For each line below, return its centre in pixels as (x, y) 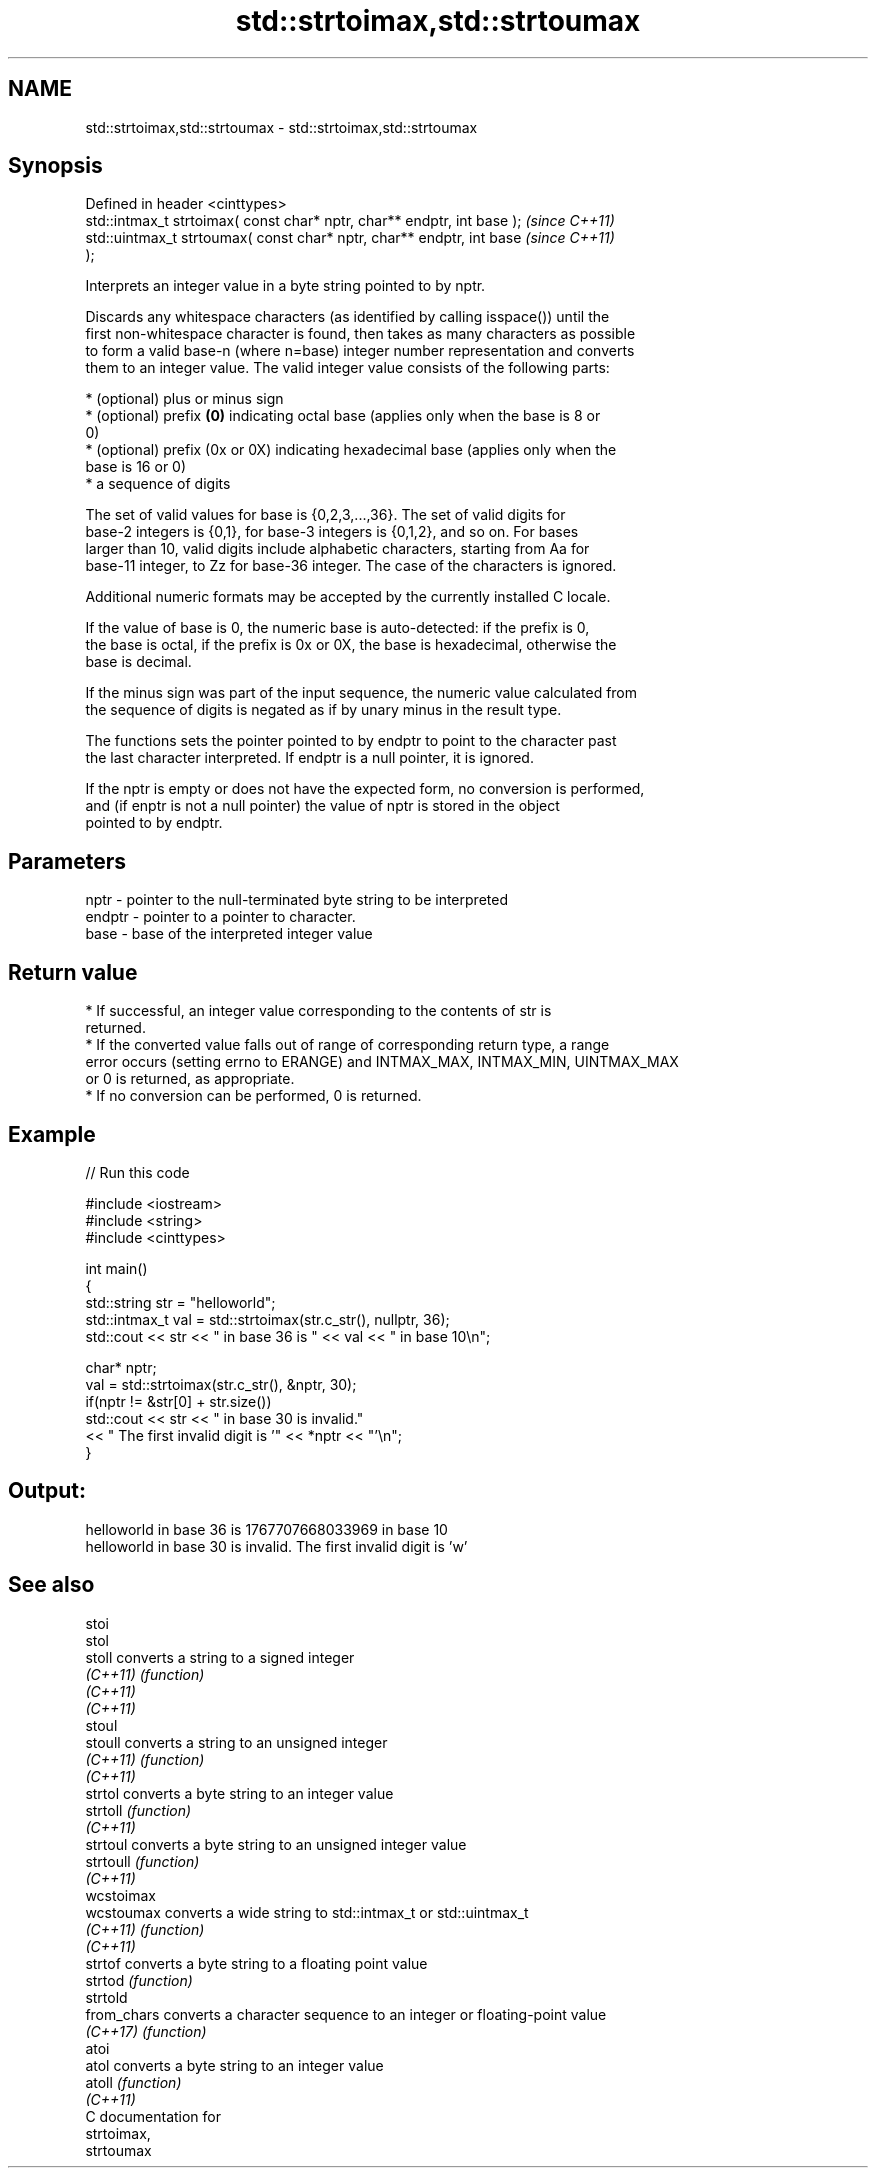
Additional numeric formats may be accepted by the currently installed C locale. (348, 597)
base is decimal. (138, 662)
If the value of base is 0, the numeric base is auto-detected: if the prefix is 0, (337, 628)
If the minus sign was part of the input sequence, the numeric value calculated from (361, 693)
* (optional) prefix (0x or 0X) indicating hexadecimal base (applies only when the (351, 450)
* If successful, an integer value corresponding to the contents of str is (318, 1011)
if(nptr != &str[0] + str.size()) (178, 1401)
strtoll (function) (138, 1810)
